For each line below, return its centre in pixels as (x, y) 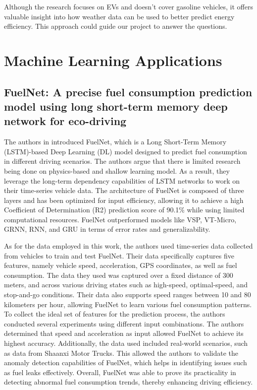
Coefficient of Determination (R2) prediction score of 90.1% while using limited (124, 210)
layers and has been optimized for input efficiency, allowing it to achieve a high (124, 200)
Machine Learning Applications (113, 60)
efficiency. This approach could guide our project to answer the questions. (116, 26)
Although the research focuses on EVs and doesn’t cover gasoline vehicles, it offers (128, 6)
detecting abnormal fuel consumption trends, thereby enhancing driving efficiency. (128, 382)
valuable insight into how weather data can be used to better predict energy (119, 16)
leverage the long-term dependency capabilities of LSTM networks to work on (122, 180)
